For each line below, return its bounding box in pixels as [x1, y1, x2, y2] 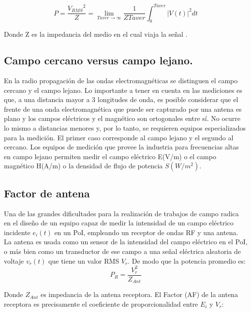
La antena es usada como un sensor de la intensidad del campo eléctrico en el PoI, [4, 237, 248, 247]
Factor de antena [4, 185, 90, 200]
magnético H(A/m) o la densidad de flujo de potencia [4, 161, 163, 171]
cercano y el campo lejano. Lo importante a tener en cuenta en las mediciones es [4, 85, 242, 95]
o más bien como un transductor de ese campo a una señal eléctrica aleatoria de [4, 246, 241, 256]
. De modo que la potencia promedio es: [128, 255, 246, 266]
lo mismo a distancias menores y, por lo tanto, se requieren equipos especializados [4, 123, 246, 133]
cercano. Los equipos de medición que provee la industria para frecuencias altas [4, 142, 239, 152]
